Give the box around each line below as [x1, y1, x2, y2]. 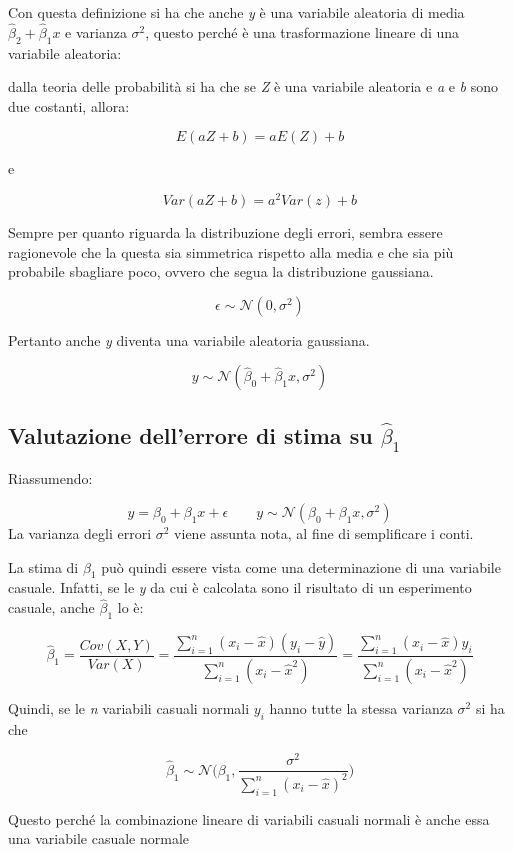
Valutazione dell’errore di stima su [8, 419, 373, 450]
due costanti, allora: [8, 95, 130, 116]
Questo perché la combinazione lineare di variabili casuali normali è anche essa [8, 808, 490, 829]
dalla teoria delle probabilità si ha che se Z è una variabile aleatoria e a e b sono [8, 76, 499, 97]
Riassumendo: [8, 468, 93, 489]
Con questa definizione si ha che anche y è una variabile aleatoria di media [8, 2, 465, 22]
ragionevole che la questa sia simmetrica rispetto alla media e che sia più [8, 241, 454, 262]
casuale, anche [8, 597, 95, 618]
